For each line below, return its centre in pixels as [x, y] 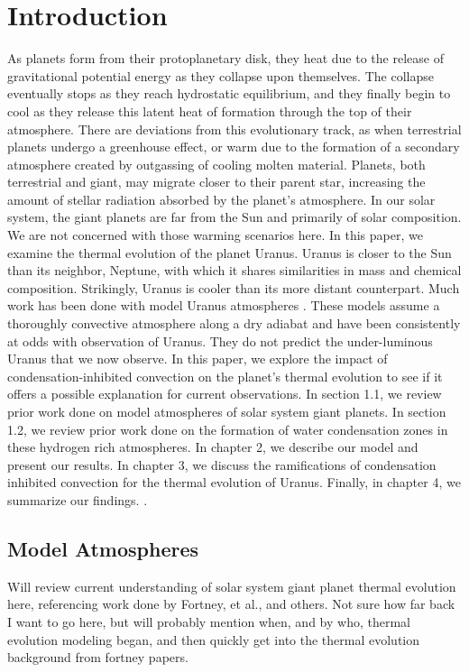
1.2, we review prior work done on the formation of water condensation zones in [228, 429]
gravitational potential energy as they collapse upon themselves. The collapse [221, 75]
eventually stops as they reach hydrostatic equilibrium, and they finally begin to [229, 93]
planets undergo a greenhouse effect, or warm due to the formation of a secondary [234, 147]
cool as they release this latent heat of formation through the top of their [210, 110]
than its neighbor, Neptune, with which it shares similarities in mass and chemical [234, 270]
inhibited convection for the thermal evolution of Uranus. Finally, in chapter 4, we [234, 482]
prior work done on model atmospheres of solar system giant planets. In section [227, 411]
